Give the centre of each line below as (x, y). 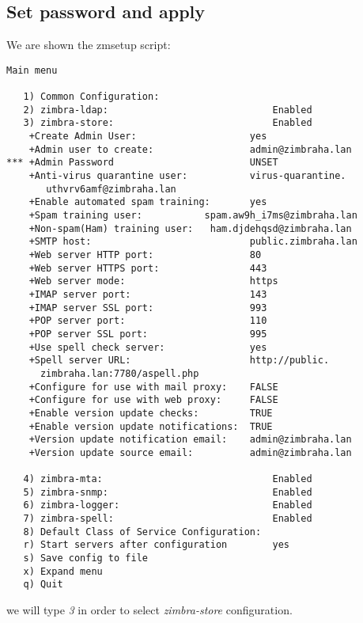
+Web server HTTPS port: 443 (148, 268)
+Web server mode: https (153, 281)
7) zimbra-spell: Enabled (168, 519)
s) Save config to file (85, 558)
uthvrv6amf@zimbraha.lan (111, 189)
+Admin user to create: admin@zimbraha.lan (190, 149)
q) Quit (43, 585)
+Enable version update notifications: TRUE (151, 426)
